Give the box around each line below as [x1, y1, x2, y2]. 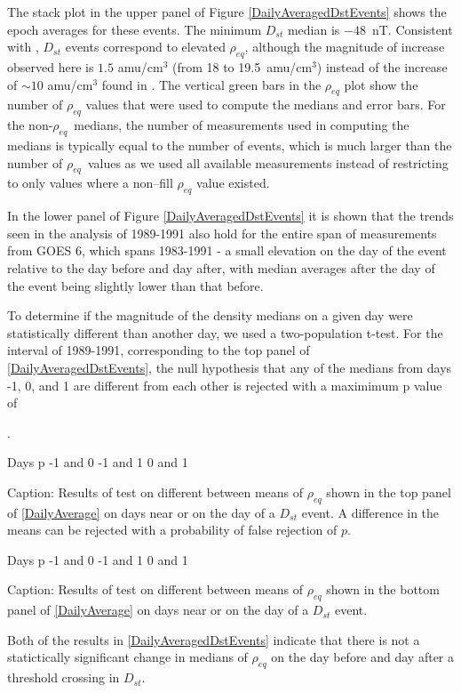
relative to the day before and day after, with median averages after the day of [7, 258, 435, 277]
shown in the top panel [326, 482, 451, 501]
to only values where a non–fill [7, 173, 173, 192]
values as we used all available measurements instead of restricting [87, 153, 449, 172]
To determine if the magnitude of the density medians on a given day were [7, 306, 413, 325]
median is [287, 20, 340, 38]
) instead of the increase [316, 57, 448, 76]
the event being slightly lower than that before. [7, 276, 264, 294]
